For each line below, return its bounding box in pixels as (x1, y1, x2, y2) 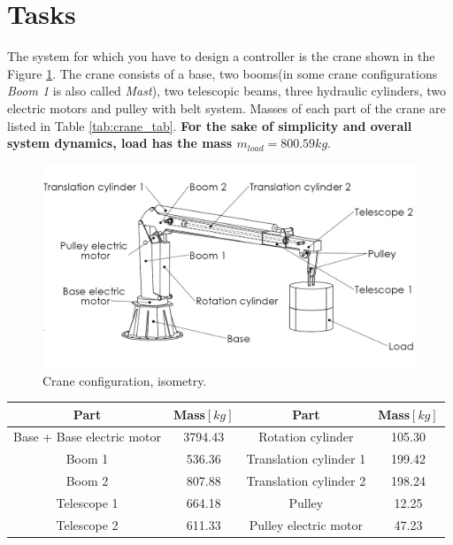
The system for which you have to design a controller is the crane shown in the (7, 47, 435, 65)
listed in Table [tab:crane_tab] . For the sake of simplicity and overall (7, 116, 412, 134)
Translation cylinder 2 (246, 472, 366, 490)
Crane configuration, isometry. (42, 371, 207, 389)
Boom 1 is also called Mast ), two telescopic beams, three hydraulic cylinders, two (7, 81, 447, 100)
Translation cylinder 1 (246, 449, 366, 468)
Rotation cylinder (258, 427, 354, 446)
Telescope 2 (56, 515, 119, 533)
